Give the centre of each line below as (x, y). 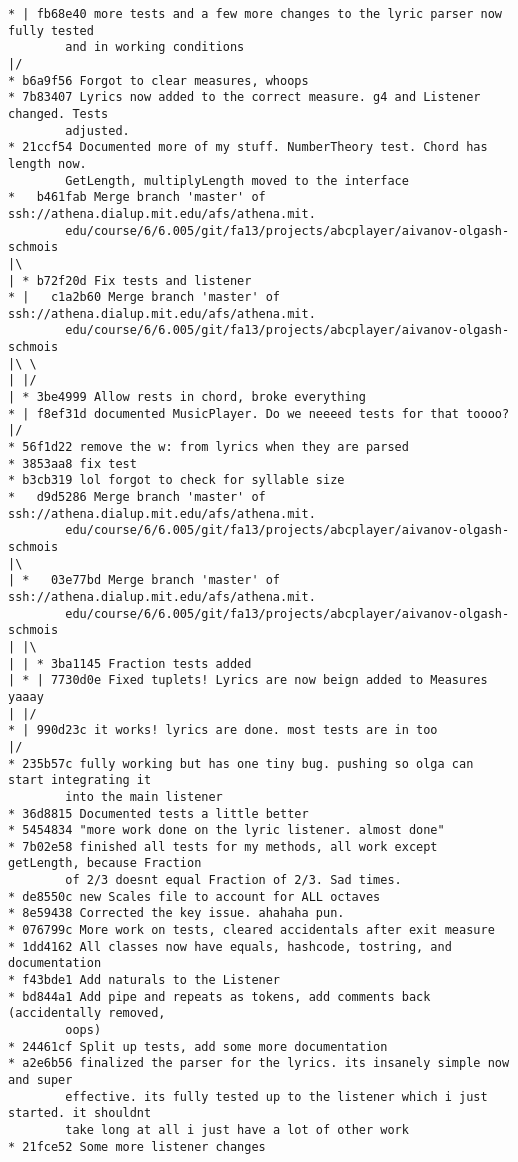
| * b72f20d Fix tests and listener (130, 280)
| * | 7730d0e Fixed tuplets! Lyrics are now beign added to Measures (248, 680)
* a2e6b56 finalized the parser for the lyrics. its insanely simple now (259, 1063)
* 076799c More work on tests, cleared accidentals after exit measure (251, 930)
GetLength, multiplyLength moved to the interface (237, 180)
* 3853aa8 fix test (72, 463)
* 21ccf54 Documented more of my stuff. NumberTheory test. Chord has (248, 147)
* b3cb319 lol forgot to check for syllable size (176, 480)
